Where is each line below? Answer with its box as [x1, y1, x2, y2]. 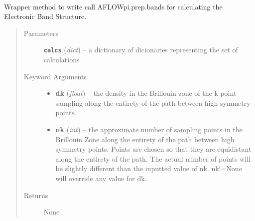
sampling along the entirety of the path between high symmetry [55, 97, 251, 108]
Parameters [23, 27, 58, 38]
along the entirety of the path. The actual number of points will [55, 153, 251, 164]
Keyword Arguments [23, 71, 87, 81]
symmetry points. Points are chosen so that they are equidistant [55, 144, 252, 154]
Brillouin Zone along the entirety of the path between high [55, 134, 235, 144]
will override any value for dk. [55, 173, 147, 183]
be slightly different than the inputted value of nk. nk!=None [55, 163, 242, 174]
